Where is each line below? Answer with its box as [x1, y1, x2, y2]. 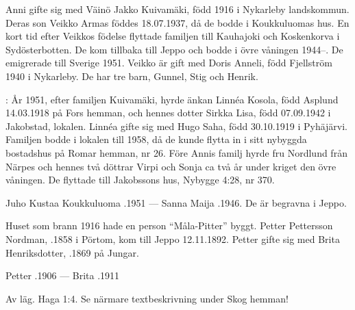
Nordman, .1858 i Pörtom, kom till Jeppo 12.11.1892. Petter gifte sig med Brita [5, 231, 340, 246]
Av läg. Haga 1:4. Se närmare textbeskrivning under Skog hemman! [5, 291, 289, 305]
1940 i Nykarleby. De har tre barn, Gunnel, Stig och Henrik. [5, 68, 258, 83]
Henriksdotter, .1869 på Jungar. [5, 245, 139, 259]
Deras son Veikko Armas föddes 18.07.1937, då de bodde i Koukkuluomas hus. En [5, 15, 350, 29]
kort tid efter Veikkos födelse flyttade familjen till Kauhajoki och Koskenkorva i [5, 29, 340, 43]
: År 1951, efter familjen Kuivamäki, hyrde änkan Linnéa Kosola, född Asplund [5, 92, 339, 106]
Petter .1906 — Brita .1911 [5, 268, 120, 283]
